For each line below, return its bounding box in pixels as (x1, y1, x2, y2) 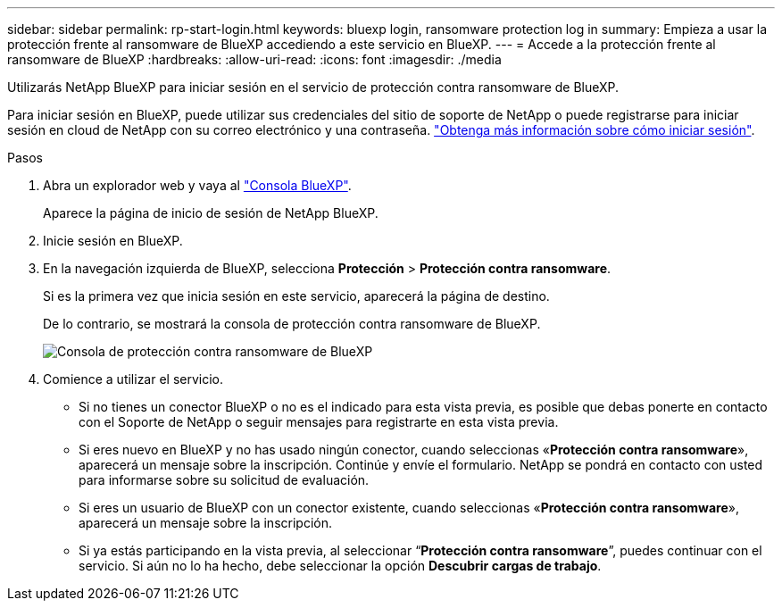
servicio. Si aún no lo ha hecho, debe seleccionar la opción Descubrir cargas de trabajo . (79, 558, 602, 573)
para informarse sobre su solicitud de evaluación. (79, 472, 370, 487)
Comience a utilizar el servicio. (43, 371, 224, 387)
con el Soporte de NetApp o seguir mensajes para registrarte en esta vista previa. (79, 414, 559, 429)
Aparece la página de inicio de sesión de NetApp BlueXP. (43, 205, 379, 221)
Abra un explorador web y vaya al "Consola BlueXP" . (43, 178, 352, 193)
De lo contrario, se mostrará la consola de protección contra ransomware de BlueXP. (43, 316, 541, 331)
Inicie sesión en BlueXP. (43, 233, 183, 248)
